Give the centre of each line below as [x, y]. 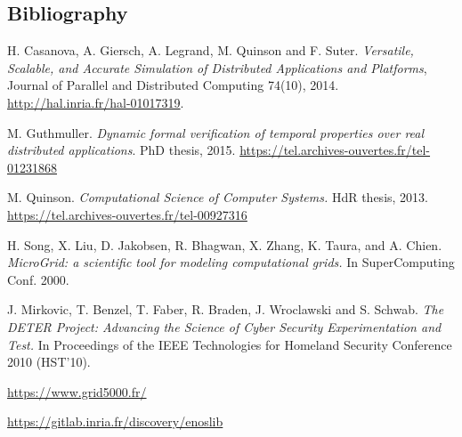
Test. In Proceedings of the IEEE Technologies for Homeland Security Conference [230, 344]
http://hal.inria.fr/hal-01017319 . [96, 102]
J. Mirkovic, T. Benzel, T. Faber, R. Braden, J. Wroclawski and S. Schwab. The [226, 309]
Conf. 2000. [38, 279]
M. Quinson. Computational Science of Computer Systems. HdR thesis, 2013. [218, 197]
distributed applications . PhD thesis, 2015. [122, 150]
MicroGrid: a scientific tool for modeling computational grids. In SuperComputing [231, 262]
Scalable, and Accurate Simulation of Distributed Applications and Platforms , [217, 67]
